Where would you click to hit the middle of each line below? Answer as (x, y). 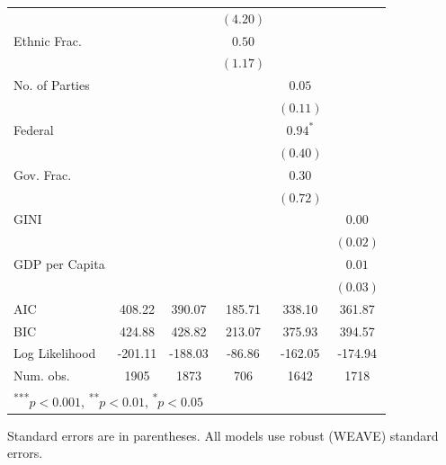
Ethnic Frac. (48, 40)
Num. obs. (42, 376)
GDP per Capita (59, 264)
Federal (34, 129)
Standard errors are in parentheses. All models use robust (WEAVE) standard (223, 435)
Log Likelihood (55, 353)
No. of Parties (52, 85)
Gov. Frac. (43, 174)
